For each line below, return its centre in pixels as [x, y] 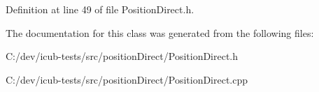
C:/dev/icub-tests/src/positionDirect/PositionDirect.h [122, 56]
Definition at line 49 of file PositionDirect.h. [100, 9]
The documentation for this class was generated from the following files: [160, 32]
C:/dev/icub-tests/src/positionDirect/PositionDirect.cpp [127, 79]
